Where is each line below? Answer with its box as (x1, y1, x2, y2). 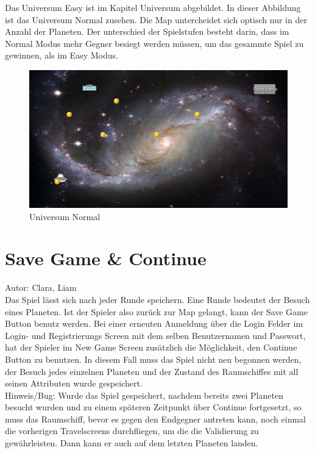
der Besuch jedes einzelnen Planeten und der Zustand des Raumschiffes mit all (5, 365, 299, 377)
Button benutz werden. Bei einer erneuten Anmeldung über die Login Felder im (5, 317, 303, 330)
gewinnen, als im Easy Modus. (5, 49, 118, 62)
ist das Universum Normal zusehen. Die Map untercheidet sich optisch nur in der (5, 13, 307, 26)
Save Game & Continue (5, 246, 207, 271)
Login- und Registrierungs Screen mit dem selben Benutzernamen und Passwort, (5, 329, 306, 341)
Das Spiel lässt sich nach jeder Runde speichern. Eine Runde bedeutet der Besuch (5, 293, 310, 305)
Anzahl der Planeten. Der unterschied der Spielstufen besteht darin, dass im (5, 25, 289, 38)
